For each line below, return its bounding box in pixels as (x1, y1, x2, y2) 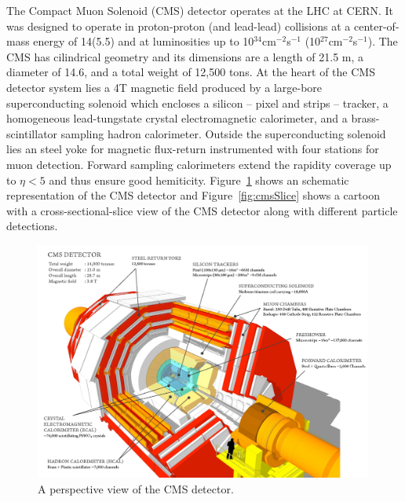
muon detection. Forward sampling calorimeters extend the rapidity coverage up (6, 156, 392, 172)
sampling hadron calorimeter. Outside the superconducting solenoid (60, 125, 386, 141)
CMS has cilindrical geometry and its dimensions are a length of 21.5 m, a (6, 48, 364, 64)
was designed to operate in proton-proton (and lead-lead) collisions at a (6, 17, 351, 34)
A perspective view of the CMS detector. (38, 480, 234, 497)
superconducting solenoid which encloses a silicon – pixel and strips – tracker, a (6, 94, 389, 111)
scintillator (6, 125, 58, 141)
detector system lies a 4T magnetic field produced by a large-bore (6, 79, 323, 95)
